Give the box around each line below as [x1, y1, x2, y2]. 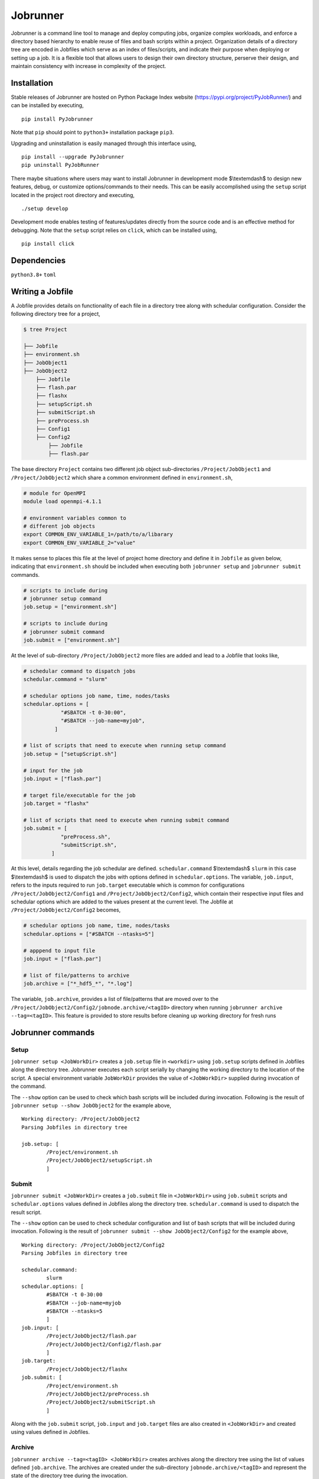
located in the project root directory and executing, [11, 191, 135, 198]
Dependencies [11, 255, 66, 266]
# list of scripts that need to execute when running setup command [23, 742, 226, 749]
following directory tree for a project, [11, 311, 100, 318]
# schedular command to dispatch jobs [23, 667, 136, 674]
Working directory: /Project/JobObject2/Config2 [21, 1241, 165, 1248]
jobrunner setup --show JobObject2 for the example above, [11, 1102, 171, 1109]
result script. [11, 1209, 42, 1216]
